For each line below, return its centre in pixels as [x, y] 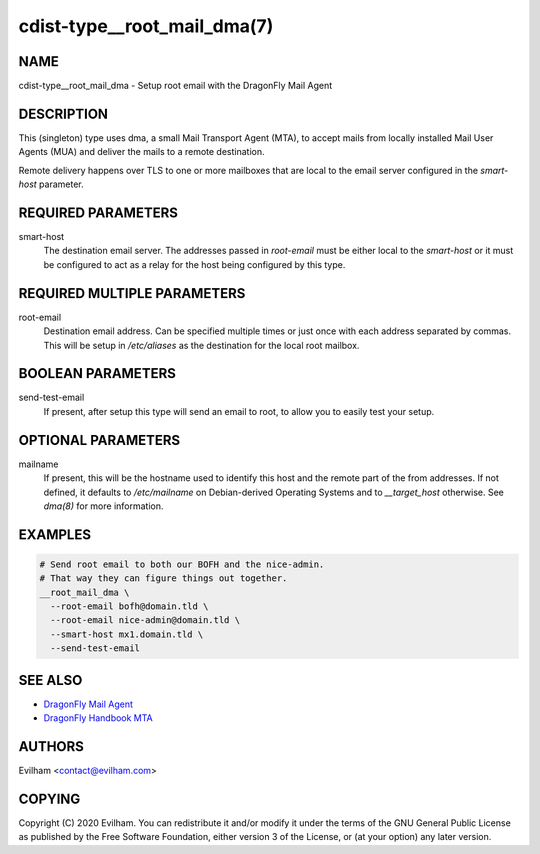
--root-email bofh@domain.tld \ [129, 606]
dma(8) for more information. [103, 506]
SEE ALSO [50, 680]
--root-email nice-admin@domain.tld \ [145, 620]
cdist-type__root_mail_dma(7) [146, 26]
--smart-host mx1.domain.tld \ [127, 634]
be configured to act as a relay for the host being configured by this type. [194, 264]
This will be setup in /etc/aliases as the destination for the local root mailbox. [201, 345]
